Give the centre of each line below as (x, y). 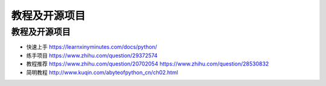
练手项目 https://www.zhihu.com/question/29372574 (92, 55)
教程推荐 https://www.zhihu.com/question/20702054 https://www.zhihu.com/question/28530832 (148, 64)
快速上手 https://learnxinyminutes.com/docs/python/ (92, 47)
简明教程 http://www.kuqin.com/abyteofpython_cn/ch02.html (102, 72)
